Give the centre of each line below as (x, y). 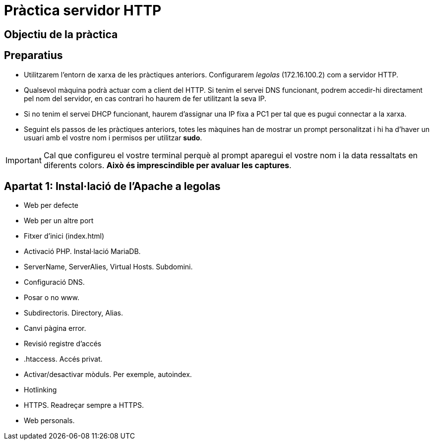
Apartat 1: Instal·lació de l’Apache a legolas (112, 187)
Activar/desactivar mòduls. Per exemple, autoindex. (108, 375)
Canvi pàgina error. (55, 328)
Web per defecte (51, 205)
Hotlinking (40, 390)
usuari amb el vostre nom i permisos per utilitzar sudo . (113, 137)
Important (24, 160)
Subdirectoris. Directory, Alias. (73, 313)
